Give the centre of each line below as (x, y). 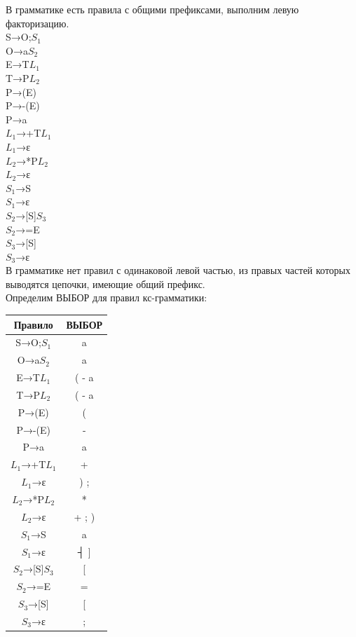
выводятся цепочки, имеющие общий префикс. (105, 283)
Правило (33, 324)
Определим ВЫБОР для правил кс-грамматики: (107, 297)
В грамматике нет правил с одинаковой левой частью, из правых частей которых (178, 270)
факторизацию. (37, 23)
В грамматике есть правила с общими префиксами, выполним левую (152, 9)
